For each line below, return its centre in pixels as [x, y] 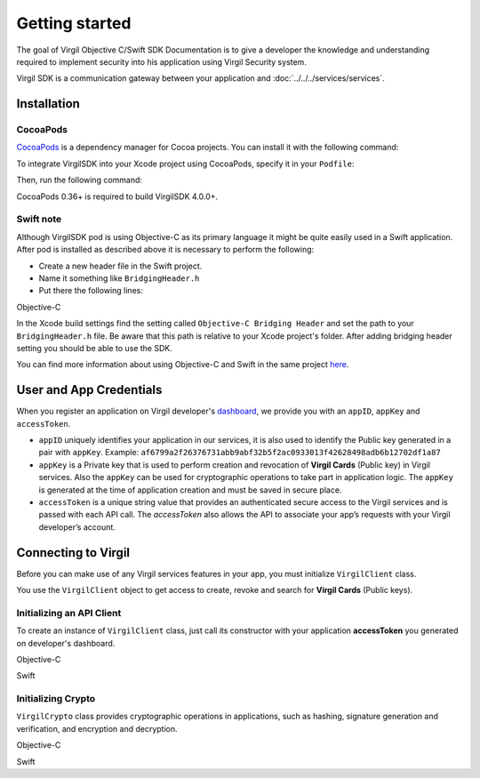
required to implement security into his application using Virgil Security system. [161, 61]
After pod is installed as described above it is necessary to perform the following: [165, 250]
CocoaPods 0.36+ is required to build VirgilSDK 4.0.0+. [117, 197]
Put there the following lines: [91, 291]
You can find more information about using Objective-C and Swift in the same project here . [183, 365]
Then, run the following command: [79, 180]
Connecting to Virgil [73, 553]
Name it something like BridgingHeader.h [119, 278]
